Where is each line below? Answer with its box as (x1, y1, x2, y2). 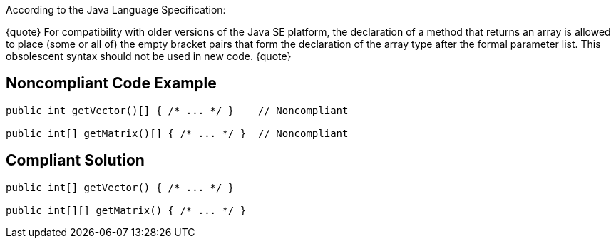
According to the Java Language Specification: (6, 4, 226, 16)
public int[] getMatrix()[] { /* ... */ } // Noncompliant (6, 127, 349, 139)
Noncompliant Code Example (6, 74, 217, 93)
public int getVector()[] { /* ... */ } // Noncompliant (6, 104, 349, 116)
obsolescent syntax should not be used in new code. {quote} (6, 50, 292, 62)
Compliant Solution (6, 151, 145, 170)
